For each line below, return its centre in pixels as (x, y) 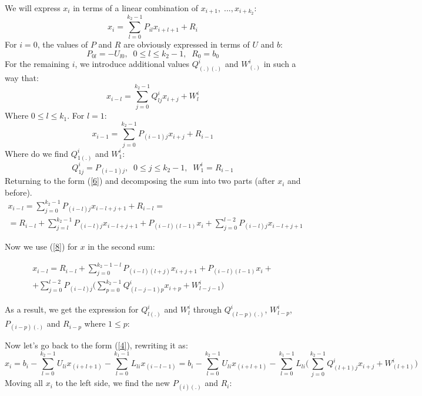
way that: (22, 78)
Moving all (24, 383)
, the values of (63, 44)
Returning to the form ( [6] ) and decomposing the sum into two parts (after (140, 181)
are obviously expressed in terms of (187, 44)
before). (19, 192)
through (207, 309)
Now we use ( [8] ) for (41, 246)
